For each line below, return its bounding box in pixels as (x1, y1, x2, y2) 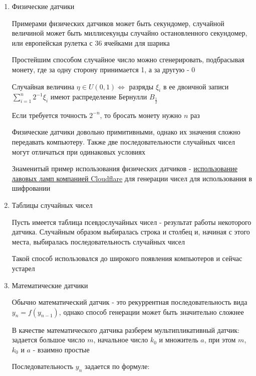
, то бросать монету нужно (100, 109, 182, 120)
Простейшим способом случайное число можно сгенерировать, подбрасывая (12, 54, 244, 65)
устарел (12, 263, 35, 273)
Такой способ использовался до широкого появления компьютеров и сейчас (12, 253, 242, 264)
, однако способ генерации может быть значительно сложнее (59, 306, 244, 317)
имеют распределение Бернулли (50, 91, 147, 102)
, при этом (204, 334, 236, 345)
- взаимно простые (33, 344, 90, 354)
